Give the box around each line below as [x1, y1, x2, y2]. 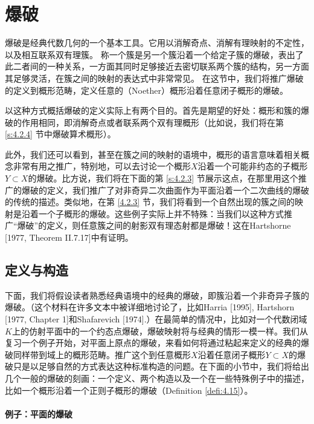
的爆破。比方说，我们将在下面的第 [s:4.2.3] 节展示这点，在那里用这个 [28, 172, 298, 184]
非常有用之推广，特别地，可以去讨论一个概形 [13, 160, 191, 172]
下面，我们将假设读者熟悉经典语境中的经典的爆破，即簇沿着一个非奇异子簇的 [5, 289, 309, 301]
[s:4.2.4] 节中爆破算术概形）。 [5, 128, 116, 140]
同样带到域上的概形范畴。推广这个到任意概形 [13, 348, 191, 360]
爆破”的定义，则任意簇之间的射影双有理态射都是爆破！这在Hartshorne [17, 219, 291, 232]
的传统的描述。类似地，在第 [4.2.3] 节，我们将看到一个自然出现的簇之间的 [5, 195, 295, 208]
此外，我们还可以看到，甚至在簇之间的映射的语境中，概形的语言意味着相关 [5, 148, 301, 160]
